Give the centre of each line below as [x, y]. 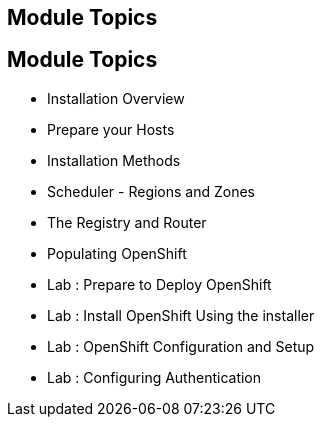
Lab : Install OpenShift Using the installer [181, 315]
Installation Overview [116, 98]
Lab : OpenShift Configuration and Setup [181, 346]
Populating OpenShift [117, 253]
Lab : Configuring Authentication [154, 377]
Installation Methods [114, 160]
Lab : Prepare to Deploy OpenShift [159, 284]
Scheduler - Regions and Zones [151, 191]
